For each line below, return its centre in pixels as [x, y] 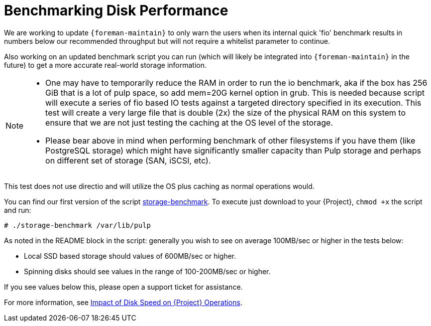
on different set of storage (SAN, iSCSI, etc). [128, 160]
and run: [18, 210]
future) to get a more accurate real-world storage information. [106, 65]
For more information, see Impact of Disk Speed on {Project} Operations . [123, 302]
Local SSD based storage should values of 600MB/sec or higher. [130, 256]
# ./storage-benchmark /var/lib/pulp [78, 225]
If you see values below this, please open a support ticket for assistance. [123, 287]
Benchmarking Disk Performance [116, 10]
